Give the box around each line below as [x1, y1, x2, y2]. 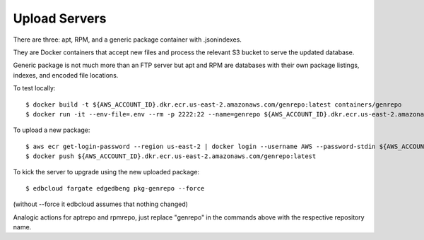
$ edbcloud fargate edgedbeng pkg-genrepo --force [25, 184, 205, 192]
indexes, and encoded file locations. [13, 71, 119, 79]
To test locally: [13, 84, 56, 92]
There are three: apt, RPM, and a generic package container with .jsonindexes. [13, 35, 242, 44]
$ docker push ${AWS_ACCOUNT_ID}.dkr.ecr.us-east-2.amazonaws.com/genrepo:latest [25, 152, 317, 160]
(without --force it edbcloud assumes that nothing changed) [13, 200, 189, 208]
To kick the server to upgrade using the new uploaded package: [13, 168, 200, 176]
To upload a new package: [13, 126, 90, 134]
